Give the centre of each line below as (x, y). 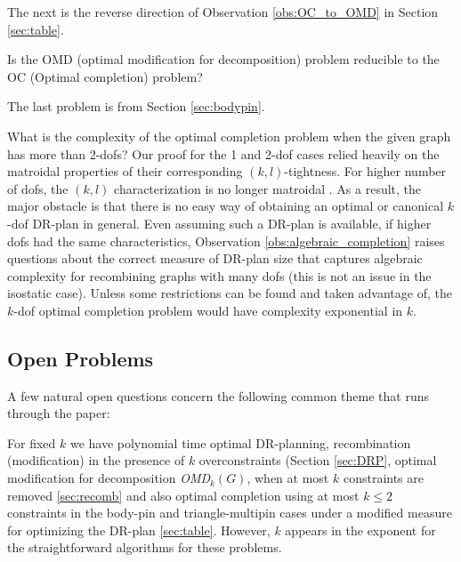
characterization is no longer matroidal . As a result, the (268, 188)
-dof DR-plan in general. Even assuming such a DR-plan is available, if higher (219, 223)
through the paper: (59, 413)
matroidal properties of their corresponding (125, 171)
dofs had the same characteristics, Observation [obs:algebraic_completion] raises (226, 241)
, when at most (288, 478)
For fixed (32, 442)
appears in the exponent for (360, 530)
